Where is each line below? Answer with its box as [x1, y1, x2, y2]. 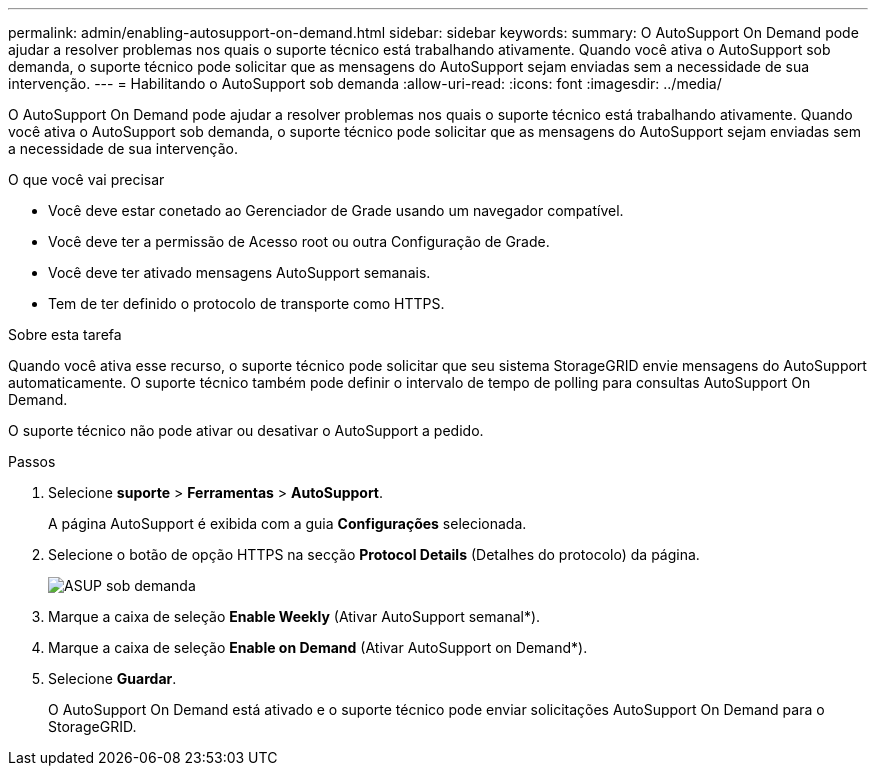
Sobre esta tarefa [8, 326, 122, 343]
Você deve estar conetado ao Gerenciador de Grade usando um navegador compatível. [48, 202, 624, 219]
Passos [8, 453, 56, 470]
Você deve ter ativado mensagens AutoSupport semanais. [48, 264, 431, 281]
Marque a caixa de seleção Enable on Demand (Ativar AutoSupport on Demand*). [48, 639, 588, 656]
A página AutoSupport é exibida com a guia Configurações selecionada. [48, 515, 527, 532]
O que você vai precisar [8, 171, 165, 188]
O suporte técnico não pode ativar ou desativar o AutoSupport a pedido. [8, 422, 484, 439]
